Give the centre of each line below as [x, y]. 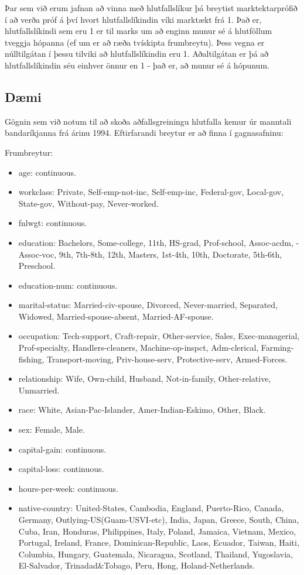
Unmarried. [39, 390]
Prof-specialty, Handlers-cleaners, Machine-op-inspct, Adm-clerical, [139, 348]
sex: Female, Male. [52, 429]
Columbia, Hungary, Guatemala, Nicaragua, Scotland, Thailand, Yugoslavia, [156, 554]
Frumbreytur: [29, 152]
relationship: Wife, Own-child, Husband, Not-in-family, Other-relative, [145, 379]
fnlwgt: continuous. [53, 223]
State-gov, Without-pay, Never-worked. [88, 203]
